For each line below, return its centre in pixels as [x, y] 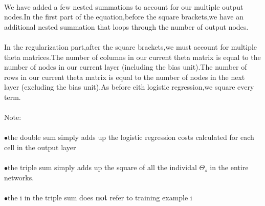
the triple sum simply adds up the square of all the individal [102, 167]
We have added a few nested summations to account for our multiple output [124, 6]
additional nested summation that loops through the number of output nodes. [126, 26]
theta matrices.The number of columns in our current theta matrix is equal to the [132, 57]
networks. [19, 177]
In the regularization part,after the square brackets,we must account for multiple [131, 46]
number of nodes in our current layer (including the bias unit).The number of [126, 67]
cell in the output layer [40, 147]
